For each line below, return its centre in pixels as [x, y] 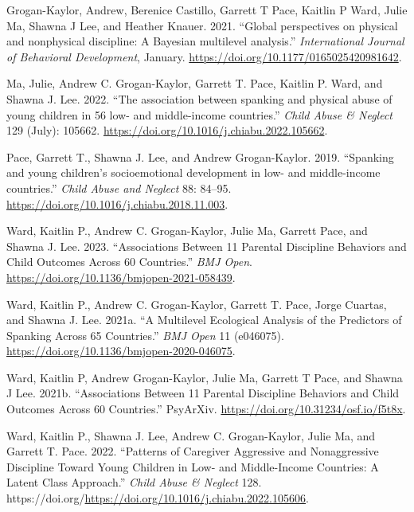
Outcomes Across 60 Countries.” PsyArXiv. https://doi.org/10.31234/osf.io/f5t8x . [206, 409]
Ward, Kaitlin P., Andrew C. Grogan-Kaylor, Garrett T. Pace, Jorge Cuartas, [197, 304]
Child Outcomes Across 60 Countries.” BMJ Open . [129, 262]
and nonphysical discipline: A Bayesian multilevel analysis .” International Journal [205, 41]
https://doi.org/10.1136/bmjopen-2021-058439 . [121, 277]
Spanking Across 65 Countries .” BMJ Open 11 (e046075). [145, 335]
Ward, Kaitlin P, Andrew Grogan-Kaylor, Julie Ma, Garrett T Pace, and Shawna [205, 377]
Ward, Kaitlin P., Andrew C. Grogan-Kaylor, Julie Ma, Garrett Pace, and [187, 231]
